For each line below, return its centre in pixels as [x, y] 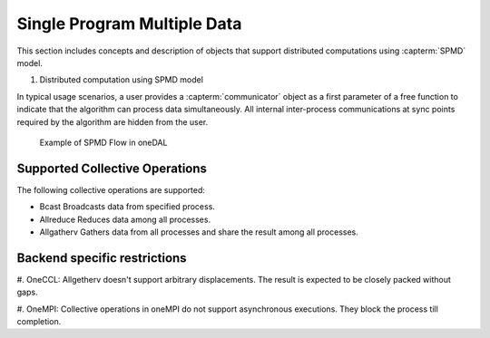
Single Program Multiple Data [129, 24]
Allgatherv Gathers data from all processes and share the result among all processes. [199, 232]
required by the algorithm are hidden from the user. [113, 121]
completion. [39, 322]
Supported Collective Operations [112, 168]
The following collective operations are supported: [111, 189]
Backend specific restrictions [102, 258]
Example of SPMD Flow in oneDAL [103, 142]
